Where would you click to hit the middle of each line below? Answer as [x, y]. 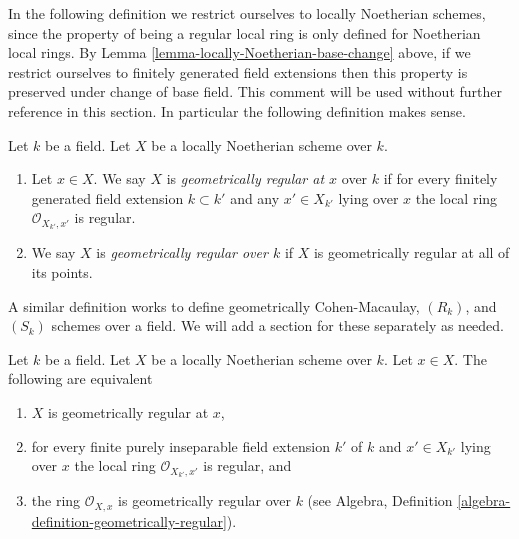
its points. [62, 272]
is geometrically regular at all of [411, 252]
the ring [56, 500]
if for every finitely [440, 178]
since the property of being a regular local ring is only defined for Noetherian [244, 32]
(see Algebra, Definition [380, 500]
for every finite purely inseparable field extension [181, 445]
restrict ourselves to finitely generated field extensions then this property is [238, 71]
